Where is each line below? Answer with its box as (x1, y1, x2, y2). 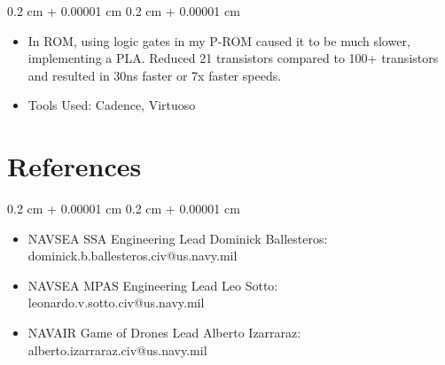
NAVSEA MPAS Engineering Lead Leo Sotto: (27, 276, 278, 294)
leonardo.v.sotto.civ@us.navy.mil (27, 293, 205, 312)
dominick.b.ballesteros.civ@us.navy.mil (27, 246, 238, 265)
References (7, 148, 142, 184)
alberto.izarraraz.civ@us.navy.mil (27, 340, 207, 359)
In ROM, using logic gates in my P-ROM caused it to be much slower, (27, 31, 410, 50)
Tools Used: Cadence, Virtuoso (27, 96, 196, 114)
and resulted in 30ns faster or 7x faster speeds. (27, 66, 282, 84)
